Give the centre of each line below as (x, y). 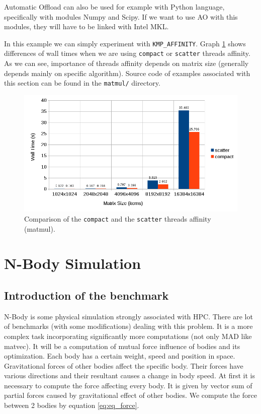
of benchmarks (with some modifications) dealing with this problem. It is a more (128, 326)
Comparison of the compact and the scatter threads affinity (118, 218)
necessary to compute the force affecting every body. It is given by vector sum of (128, 385)
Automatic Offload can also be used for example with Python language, (114, 7)
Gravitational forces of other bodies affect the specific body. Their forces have (124, 365)
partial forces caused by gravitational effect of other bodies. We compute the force (130, 395)
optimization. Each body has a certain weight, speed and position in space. (120, 356)
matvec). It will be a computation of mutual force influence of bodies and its (122, 346)
